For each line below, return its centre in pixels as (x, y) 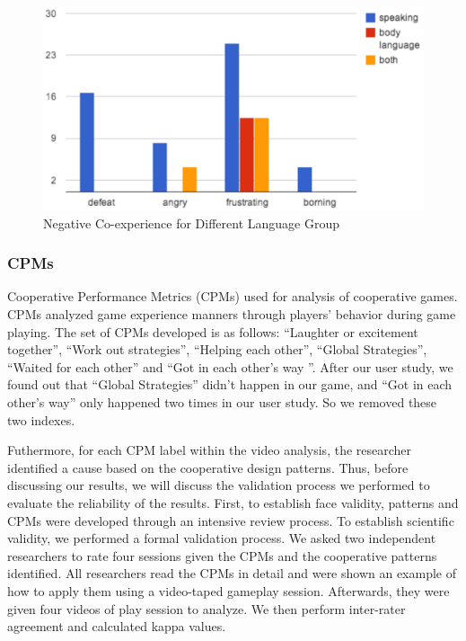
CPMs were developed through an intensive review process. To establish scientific (231, 520)
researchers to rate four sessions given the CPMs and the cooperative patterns (222, 555)
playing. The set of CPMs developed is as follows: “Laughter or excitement (213, 331)
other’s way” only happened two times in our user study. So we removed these (222, 402)
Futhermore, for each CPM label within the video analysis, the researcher (210, 450)
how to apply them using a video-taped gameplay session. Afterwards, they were (229, 590)
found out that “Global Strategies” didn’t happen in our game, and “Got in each (230, 384)
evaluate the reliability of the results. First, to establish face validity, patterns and (233, 503)
